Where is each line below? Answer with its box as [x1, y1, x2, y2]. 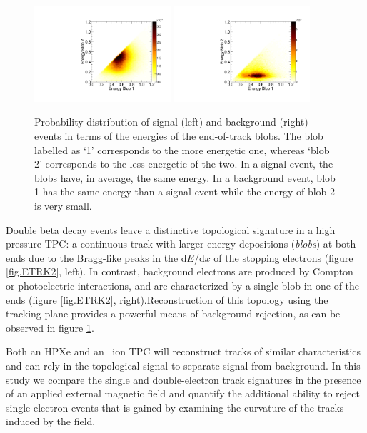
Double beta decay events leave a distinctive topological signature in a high [6, 222, 336, 237]
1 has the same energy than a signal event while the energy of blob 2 [34, 184, 336, 199]
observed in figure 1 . [6, 320, 94, 335]
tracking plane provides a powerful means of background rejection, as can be [6, 306, 341, 321]
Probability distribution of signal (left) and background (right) [34, 114, 308, 129]
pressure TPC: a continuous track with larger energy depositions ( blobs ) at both [6, 236, 356, 251]
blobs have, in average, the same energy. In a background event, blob [34, 170, 336, 185]
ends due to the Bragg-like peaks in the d [6, 250, 187, 265]
